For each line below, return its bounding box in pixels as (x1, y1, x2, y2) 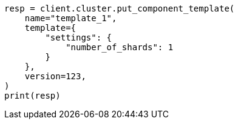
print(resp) (4, 91, 61, 100)
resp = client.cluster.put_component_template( (4, 4, 235, 13)
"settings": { (45, 33, 112, 42)
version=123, (24, 71, 86, 81)
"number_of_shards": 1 (66, 42, 174, 52)
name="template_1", (24, 13, 117, 23)
